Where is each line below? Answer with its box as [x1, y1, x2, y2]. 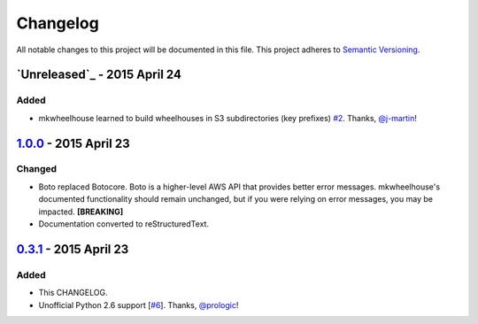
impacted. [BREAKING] [38, 206, 124, 217]
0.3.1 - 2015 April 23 [16, 242, 129, 257]
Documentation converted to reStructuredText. [38, 219, 210, 229]
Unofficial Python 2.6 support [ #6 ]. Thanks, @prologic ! [38, 299, 239, 310]
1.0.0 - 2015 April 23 [16, 135, 130, 150]
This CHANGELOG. [38, 288, 108, 298]
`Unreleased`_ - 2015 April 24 [16, 67, 181, 82]
